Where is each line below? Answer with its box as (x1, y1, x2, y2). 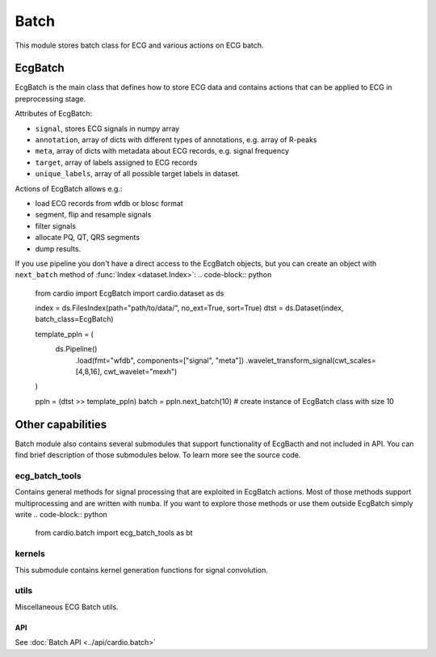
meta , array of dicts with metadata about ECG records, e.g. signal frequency (35, 146, 290, 156)
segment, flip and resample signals (35, 210, 152, 220)
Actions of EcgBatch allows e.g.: (15, 183, 123, 193)
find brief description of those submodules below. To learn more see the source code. (15, 450, 301, 460)
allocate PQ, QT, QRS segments (35, 233, 140, 242)
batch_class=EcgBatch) (35, 314, 114, 324)
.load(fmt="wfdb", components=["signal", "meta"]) (75, 356, 245, 365)
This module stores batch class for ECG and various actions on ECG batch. (15, 40, 264, 50)
